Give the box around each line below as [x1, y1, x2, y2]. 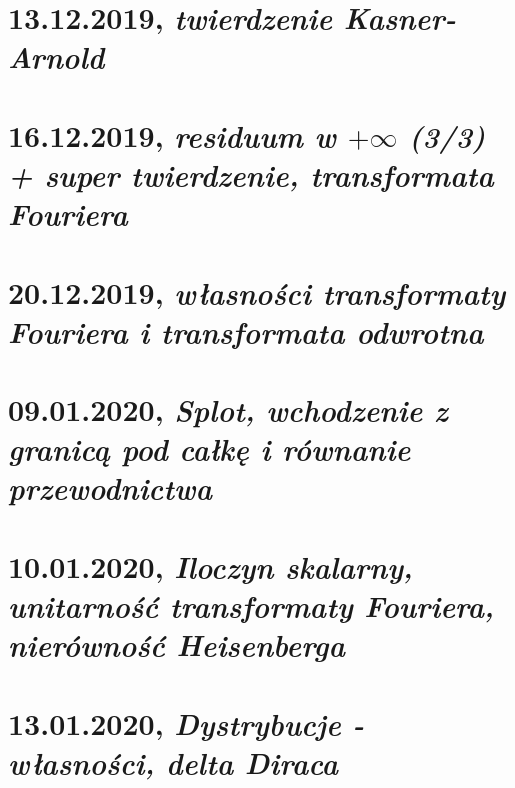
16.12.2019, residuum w [8, 114, 337, 156]
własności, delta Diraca [8, 741, 339, 783]
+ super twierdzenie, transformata [8, 153, 494, 195]
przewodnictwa [8, 467, 213, 509]
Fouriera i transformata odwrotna [8, 310, 484, 352]
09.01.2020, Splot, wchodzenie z [8, 389, 448, 431]
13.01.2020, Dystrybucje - [8, 702, 365, 744]
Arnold [8, 36, 105, 78]
